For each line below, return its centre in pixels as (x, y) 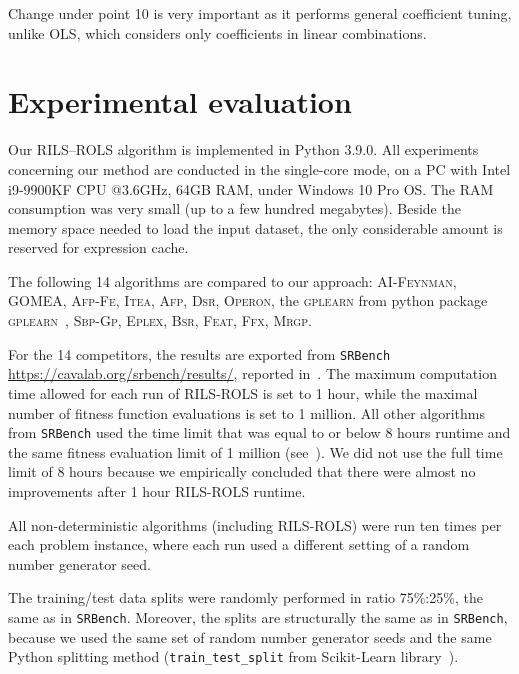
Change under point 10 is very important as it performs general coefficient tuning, (260, 13)
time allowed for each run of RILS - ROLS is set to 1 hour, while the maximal (243, 392)
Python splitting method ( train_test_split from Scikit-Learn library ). (233, 656)
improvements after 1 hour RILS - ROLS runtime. (157, 490)
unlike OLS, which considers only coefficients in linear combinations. (217, 32)
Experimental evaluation (180, 101)
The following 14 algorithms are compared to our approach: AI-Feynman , (232, 280)
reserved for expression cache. (98, 247)
